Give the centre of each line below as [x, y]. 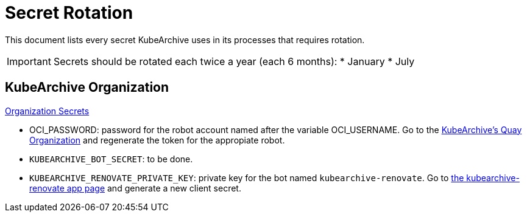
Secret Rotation [69, 13]
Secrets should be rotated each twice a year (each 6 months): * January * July [234, 61]
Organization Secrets [47, 111]
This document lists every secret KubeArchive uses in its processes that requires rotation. [185, 40]
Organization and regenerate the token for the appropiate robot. [157, 140]
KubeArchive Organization [87, 88]
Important [29, 61]
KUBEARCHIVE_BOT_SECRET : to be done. [111, 159]
